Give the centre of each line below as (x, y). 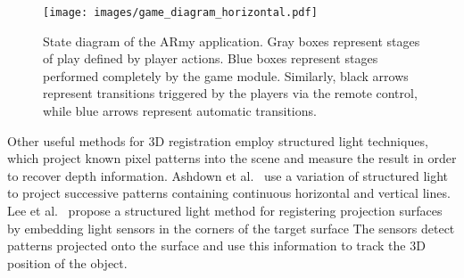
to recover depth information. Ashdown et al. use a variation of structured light (228, 175)
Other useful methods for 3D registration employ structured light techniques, (218, 140)
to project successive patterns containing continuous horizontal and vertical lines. (229, 193)
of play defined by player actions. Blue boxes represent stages (211, 58)
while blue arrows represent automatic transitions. (180, 111)
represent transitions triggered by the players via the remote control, (230, 93)
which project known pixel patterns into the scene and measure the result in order (232, 158)
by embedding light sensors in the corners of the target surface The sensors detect (231, 228)
